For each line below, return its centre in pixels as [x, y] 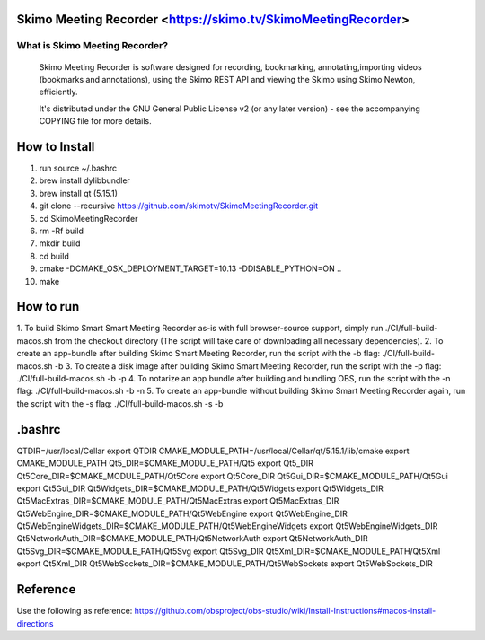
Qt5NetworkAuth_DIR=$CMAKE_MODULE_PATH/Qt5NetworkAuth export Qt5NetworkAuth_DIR [192, 539]
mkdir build [60, 243]
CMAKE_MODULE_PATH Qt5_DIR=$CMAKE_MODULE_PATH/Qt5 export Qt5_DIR [165, 463]
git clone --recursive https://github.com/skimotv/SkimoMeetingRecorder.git [179, 206]
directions [35, 623]
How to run [48, 307]
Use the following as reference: [75, 611]
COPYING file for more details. [95, 121]
